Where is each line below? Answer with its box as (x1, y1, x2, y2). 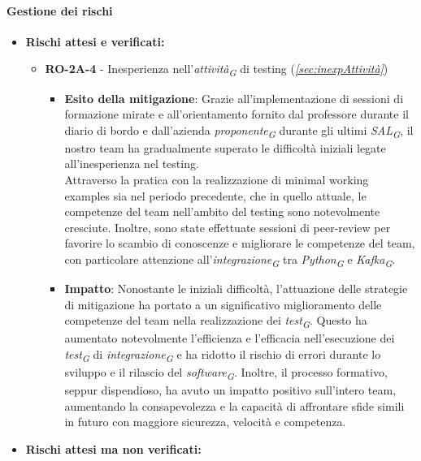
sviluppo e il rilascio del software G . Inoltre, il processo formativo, (64, 364, 388, 382)
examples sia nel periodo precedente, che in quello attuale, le (64, 187, 367, 204)
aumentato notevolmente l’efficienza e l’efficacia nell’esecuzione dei (64, 330, 395, 347)
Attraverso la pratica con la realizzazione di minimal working (64, 171, 369, 188)
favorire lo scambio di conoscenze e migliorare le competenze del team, (64, 235, 415, 252)
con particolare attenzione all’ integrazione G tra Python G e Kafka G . (64, 250, 396, 269)
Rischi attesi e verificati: (25, 32, 165, 50)
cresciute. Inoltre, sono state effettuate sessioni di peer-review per (64, 218, 391, 235)
